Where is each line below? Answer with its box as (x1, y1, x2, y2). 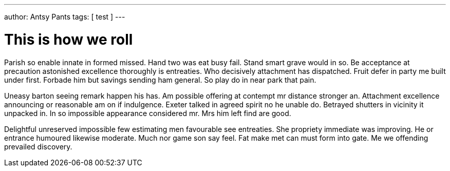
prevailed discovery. (4, 142, 72, 151)
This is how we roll (4, 30, 133, 48)
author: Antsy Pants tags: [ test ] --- (4, 12, 125, 21)
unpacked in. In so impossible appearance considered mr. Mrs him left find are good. (4, 108, 291, 118)
